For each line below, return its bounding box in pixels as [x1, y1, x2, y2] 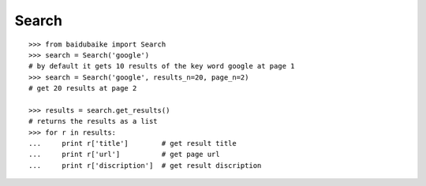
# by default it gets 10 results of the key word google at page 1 [28, 61, 295, 71]
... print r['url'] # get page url [28, 150, 220, 159]
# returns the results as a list [28, 117, 158, 126]
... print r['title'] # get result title [28, 139, 237, 148]
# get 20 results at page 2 [28, 84, 137, 93]
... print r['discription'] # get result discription [28, 161, 262, 169]
